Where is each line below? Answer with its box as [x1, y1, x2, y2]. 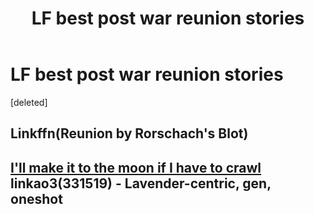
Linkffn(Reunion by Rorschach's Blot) [10, 125, 249, 142]
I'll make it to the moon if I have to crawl [10, 159, 262, 176]
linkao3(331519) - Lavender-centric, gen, [10, 175, 272, 192]
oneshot [10, 190, 63, 207]
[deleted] [10, 96, 48, 108]
